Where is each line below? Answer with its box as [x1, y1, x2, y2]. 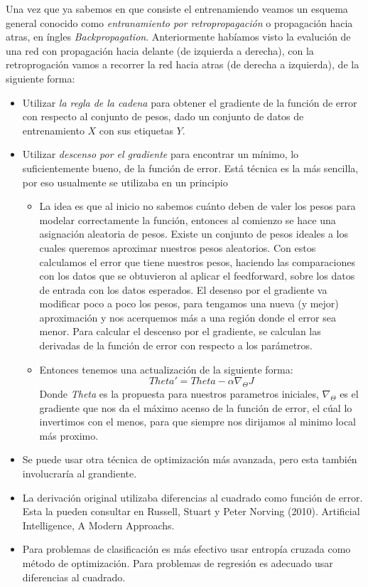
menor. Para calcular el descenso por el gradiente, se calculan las [39, 324, 321, 339]
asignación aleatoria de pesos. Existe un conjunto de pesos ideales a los [39, 226, 349, 241]
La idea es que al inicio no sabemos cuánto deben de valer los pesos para [39, 199, 356, 213]
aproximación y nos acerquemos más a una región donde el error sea [39, 310, 336, 324]
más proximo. [39, 428, 99, 443]
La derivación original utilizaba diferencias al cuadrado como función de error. [22, 490, 363, 504]
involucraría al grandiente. [22, 466, 137, 481]
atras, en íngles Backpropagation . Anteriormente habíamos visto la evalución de [6, 29, 351, 44]
